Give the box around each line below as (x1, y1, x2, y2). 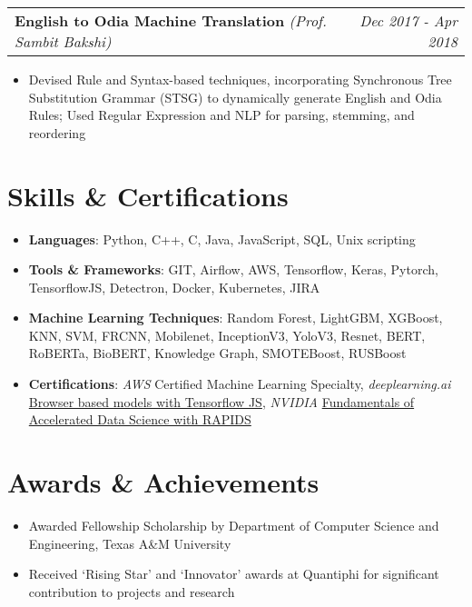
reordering (28, 123, 86, 142)
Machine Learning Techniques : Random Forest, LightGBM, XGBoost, (28, 308, 443, 327)
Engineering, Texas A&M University (28, 533, 231, 552)
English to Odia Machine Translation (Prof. (15, 10, 327, 31)
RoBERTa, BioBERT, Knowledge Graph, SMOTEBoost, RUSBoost (28, 343, 407, 363)
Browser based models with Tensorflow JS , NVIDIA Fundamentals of (28, 392, 415, 411)
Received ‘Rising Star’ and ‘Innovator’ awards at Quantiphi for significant (28, 564, 439, 583)
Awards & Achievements (7, 463, 320, 501)
